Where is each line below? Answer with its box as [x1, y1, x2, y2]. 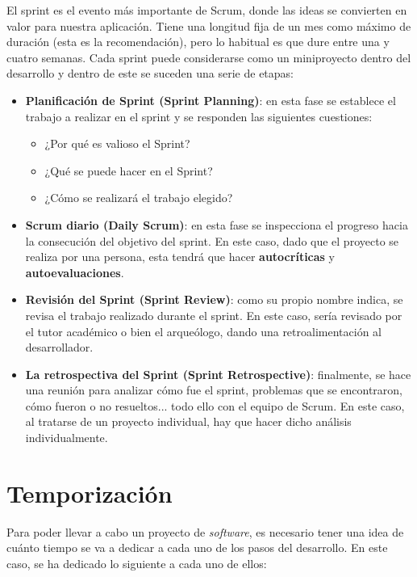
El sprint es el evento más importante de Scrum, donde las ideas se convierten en [6, 2, 407, 18]
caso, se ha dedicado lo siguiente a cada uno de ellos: [6, 554, 267, 571]
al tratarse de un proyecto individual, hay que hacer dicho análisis [25, 413, 352, 430]
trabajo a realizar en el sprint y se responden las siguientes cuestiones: [25, 107, 373, 124]
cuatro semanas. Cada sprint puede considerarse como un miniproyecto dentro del [6, 48, 411, 65]
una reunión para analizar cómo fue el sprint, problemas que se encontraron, [25, 381, 402, 398]
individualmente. [25, 429, 108, 446]
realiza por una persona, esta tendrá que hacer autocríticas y [25, 248, 335, 265]
